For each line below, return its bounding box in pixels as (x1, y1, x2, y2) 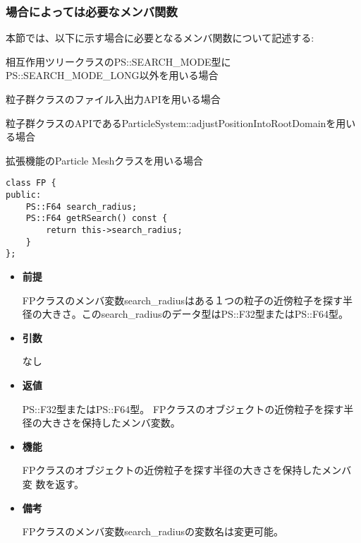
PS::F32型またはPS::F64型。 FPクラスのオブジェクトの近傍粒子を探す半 (22, 401, 354, 416)
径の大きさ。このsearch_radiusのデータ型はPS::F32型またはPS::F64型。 (22, 306, 349, 321)
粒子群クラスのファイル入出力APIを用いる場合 (6, 92, 221, 106)
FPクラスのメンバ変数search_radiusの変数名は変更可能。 (22, 524, 283, 539)
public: (6, 190, 42, 201)
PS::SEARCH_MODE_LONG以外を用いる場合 (6, 68, 219, 83)
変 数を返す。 (22, 476, 85, 491)
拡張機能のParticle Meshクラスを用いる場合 (6, 153, 204, 167)
